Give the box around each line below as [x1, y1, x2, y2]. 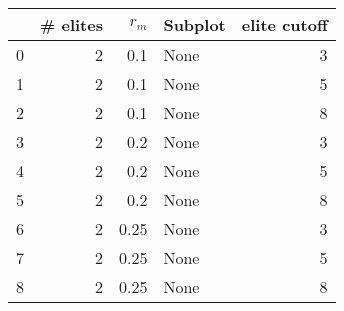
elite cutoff [241, 13, 328, 36]
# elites [40, 13, 103, 36]
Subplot [163, 13, 226, 36]
